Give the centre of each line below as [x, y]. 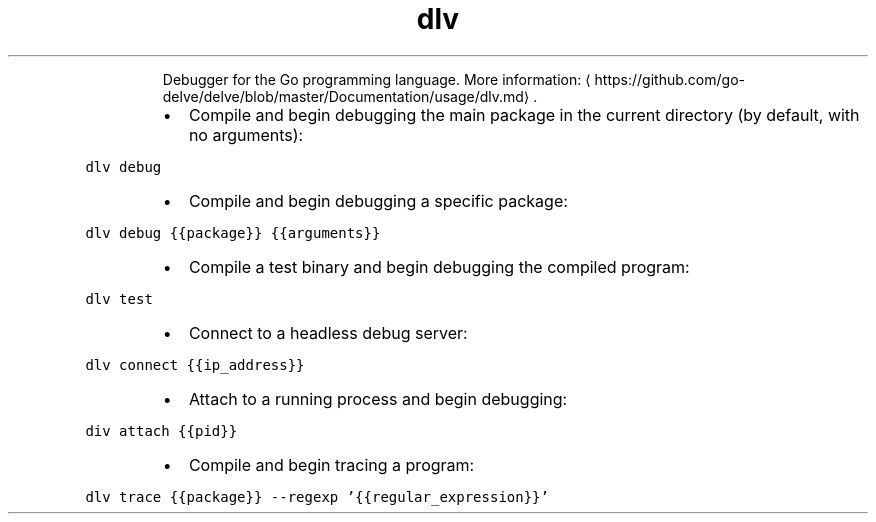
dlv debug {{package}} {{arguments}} [233, 232]
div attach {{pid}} [161, 430]
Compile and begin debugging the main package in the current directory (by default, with [524, 114]
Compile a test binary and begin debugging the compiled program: [439, 266]
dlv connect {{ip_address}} [195, 364]
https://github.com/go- [669, 79]
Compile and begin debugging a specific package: [378, 200]
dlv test [119, 298]
